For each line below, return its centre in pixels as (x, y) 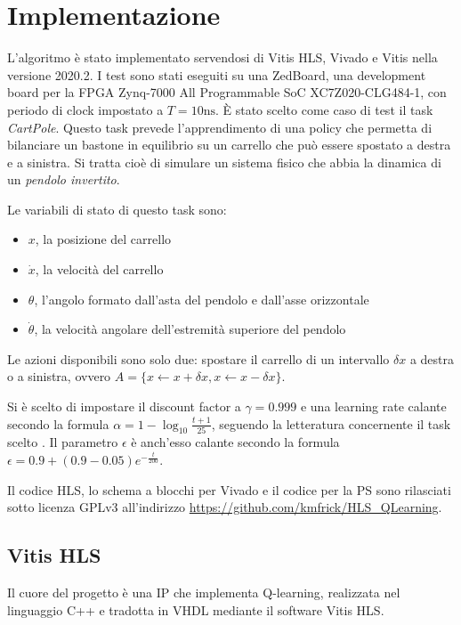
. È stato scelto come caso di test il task (324, 109)
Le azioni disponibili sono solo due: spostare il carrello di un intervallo (198, 358)
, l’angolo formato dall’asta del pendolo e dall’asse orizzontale (202, 299)
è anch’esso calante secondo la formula (235, 442)
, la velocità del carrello (99, 269)
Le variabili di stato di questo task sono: (117, 209)
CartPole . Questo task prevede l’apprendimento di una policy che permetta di (220, 127)
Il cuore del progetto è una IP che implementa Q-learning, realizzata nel (204, 592)
